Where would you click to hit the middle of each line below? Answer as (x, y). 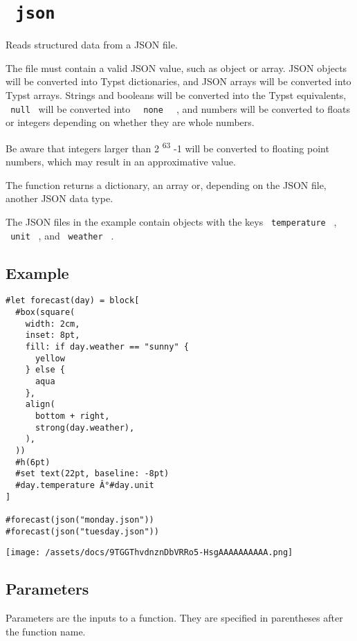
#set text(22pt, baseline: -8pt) (92, 474)
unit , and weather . (62, 235)
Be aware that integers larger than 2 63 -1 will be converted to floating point (167, 147)
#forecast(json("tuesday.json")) (82, 531)
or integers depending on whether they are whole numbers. (130, 122)
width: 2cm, (53, 324)
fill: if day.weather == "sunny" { (107, 347)
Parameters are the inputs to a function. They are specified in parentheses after (174, 618)
